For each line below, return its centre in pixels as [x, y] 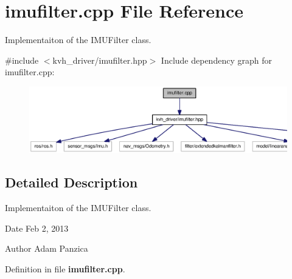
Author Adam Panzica [47, 248]
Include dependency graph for [216, 60]
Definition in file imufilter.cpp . [65, 268]
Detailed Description [71, 182]
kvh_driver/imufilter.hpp [100, 60]
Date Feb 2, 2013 [37, 228]
